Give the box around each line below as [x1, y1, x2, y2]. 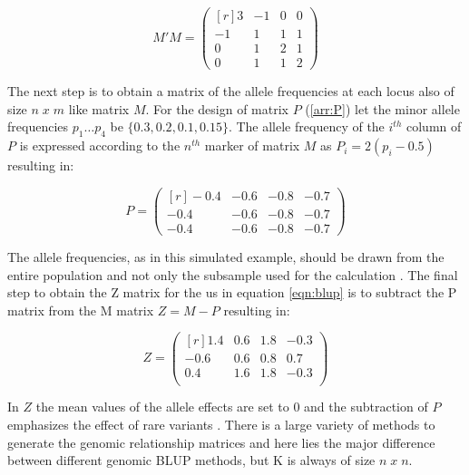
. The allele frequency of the [228, 117, 385, 136]
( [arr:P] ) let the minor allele [305, 99, 460, 118]
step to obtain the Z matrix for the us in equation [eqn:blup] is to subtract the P [7, 283, 457, 302]
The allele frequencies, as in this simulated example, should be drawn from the [7, 247, 445, 266]
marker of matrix [204, 136, 300, 155]
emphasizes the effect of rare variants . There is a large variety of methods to [7, 415, 435, 434]
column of [405, 117, 462, 136]
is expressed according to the [19, 136, 181, 155]
